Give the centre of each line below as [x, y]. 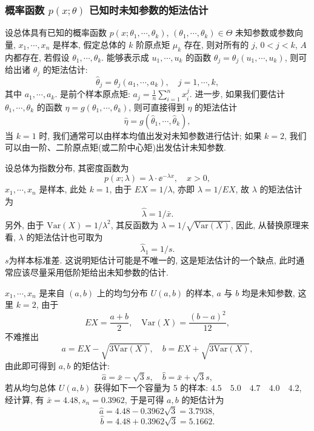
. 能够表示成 [125, 57]
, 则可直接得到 [157, 107]
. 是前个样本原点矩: [92, 94]
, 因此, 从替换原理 [266, 224]
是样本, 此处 [63, 189]
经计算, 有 [25, 399]
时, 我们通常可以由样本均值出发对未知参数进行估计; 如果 [150, 135]
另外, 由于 [25, 224]
